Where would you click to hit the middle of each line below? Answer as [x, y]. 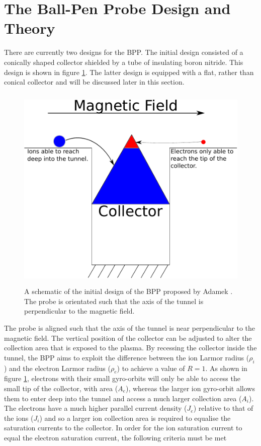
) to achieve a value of [151, 368]
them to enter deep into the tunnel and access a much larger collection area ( [123, 398]
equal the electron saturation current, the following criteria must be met [115, 437]
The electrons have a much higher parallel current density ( [96, 408]
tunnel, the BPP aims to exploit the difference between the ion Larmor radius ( [127, 357]
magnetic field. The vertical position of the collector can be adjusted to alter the [128, 338]
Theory [30, 28]
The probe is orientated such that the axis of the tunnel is [114, 301]
